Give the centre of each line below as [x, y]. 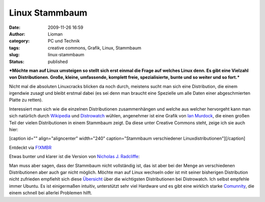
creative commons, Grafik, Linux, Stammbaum [95, 48]
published [58, 62]
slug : [14, 55]
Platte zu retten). [26, 100]
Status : [17, 62]
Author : [17, 34]
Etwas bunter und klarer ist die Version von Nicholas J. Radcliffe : [74, 157]
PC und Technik [64, 41]
